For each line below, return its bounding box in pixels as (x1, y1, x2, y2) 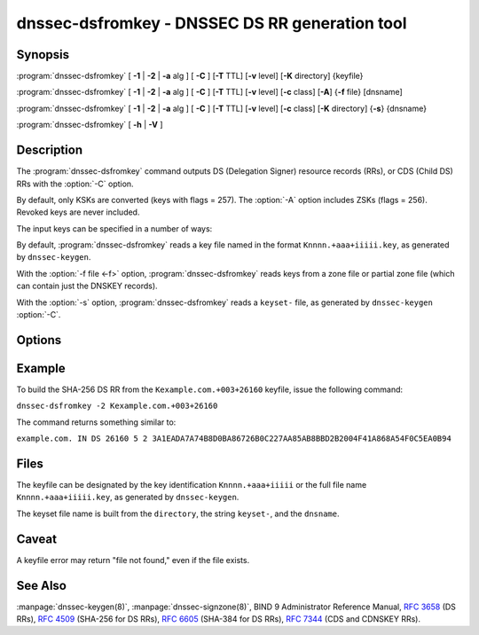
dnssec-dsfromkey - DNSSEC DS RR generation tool (16, 13, 407, 33)
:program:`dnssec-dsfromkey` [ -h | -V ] (16, 120, 163, 130)
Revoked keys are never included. (16, 207, 140, 217)
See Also (16, 577, 67, 593)
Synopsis (16, 47, 70, 62)
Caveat (16, 531, 58, 546)
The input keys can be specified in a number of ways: (16, 223, 213, 234)
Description (16, 143, 83, 158)
